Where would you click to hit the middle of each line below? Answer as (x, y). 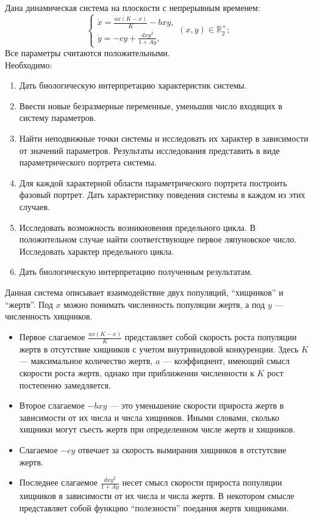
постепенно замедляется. (65, 385)
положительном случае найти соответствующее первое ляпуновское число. (158, 239)
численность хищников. (49, 316)
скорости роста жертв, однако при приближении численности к (137, 373)
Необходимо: (29, 64)
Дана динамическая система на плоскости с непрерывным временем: (133, 7)
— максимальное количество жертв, (86, 361)
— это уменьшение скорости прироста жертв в (197, 405)
